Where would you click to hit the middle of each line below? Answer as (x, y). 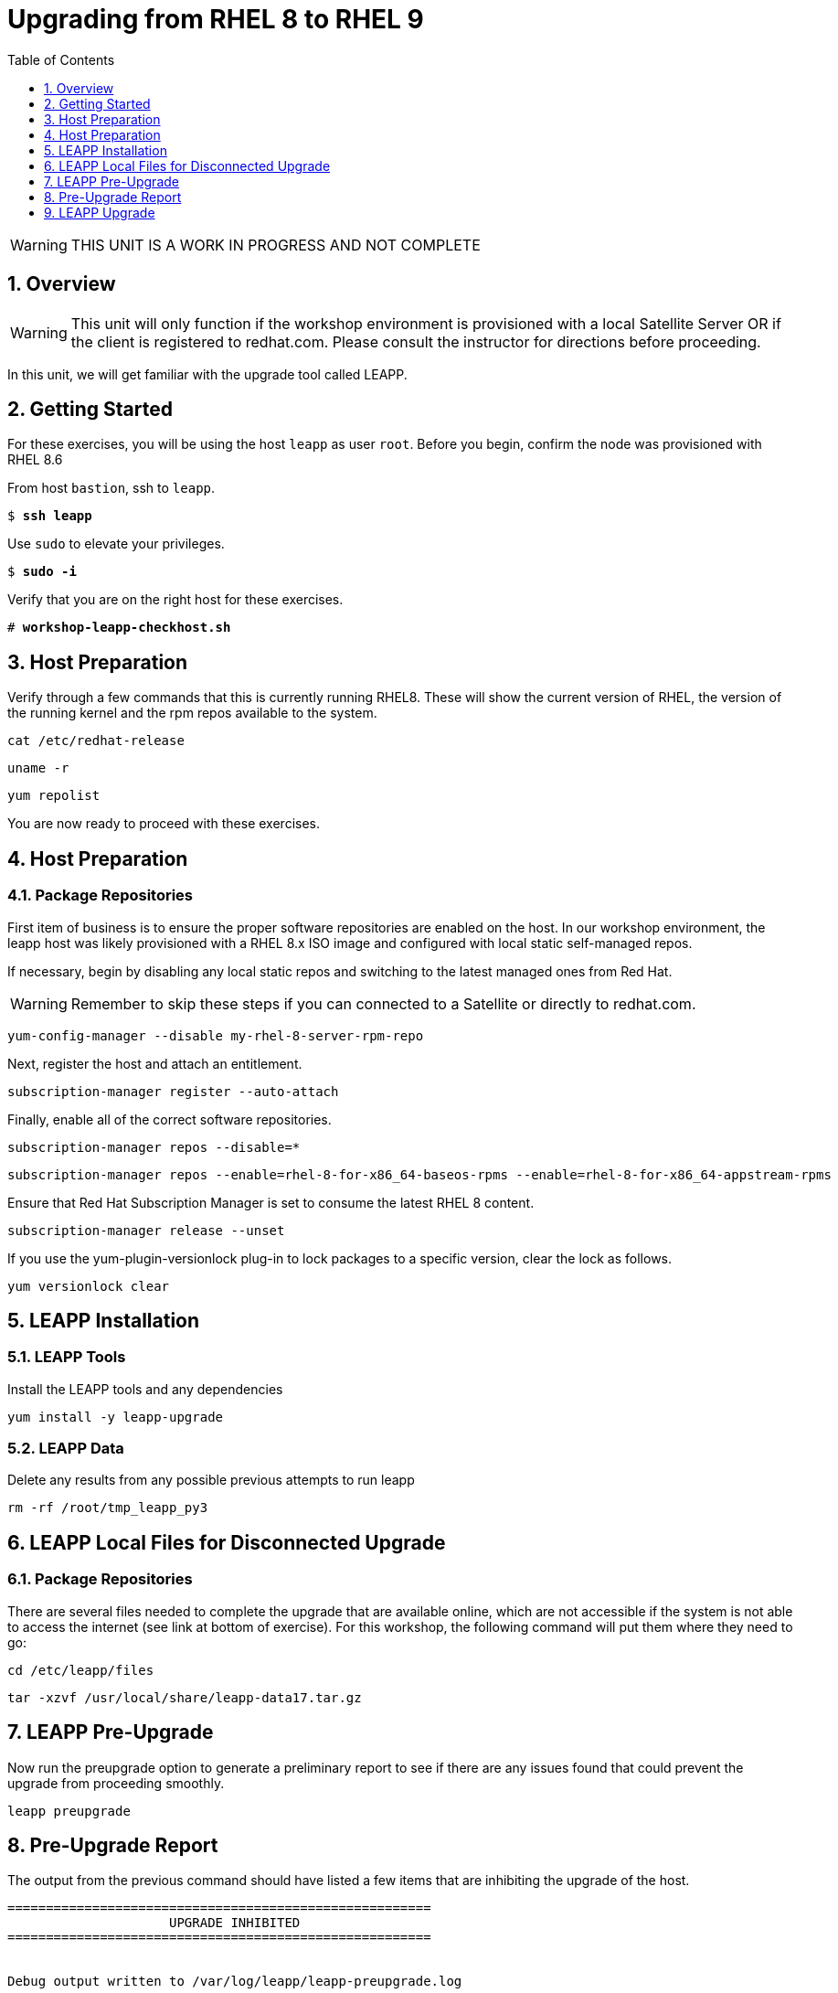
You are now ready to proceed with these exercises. (164, 824)
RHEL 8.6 (35, 460)
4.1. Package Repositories (101, 895)
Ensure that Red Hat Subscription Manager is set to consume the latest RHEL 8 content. (271, 1202)
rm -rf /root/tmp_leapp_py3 (108, 1508)
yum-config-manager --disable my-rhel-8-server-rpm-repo (216, 1035)
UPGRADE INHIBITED (235, 1923)
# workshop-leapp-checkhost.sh (119, 628)
